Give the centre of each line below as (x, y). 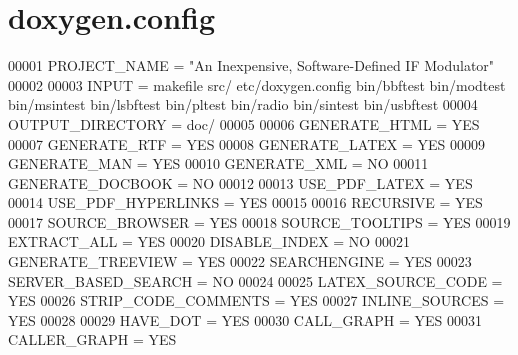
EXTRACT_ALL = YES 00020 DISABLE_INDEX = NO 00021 (209, 241)
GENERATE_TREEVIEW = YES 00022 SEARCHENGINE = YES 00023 (240, 261)
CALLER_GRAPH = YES (92, 339)
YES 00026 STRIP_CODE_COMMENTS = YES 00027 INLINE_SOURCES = (256, 300)
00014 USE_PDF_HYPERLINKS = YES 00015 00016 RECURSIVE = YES (245, 202)
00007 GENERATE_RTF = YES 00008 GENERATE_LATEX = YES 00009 (247, 143)
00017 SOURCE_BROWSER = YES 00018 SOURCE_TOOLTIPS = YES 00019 (259, 221)
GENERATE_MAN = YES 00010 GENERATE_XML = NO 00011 (218, 163)
